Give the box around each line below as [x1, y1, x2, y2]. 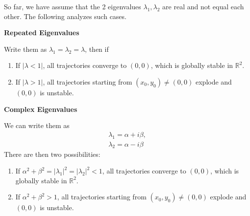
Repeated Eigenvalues [4, 27, 79, 38]
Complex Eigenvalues [4, 104, 77, 114]
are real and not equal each [162, 1, 244, 11]
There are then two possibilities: [4, 149, 100, 159]
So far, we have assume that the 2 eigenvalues [4, 1, 141, 11]
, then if [85, 43, 109, 54]
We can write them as [4, 120, 70, 130]
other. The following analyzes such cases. [4, 11, 126, 21]
